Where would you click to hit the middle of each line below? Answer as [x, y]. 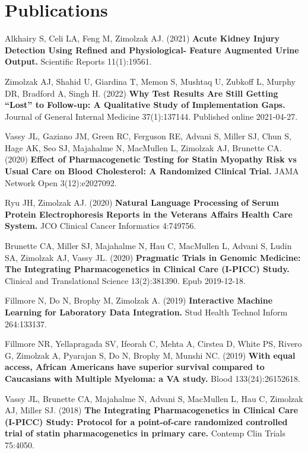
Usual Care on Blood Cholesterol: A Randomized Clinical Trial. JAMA [152, 171]
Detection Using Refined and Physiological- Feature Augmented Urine [152, 50]
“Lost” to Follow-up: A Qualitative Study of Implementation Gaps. [145, 105]
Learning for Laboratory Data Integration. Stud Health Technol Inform [146, 312]
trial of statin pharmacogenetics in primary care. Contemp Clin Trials [145, 433]
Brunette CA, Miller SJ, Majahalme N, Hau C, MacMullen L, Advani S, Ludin [148, 246]
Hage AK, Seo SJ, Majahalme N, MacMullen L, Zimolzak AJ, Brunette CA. [143, 147]
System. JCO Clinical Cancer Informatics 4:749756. [101, 226]
